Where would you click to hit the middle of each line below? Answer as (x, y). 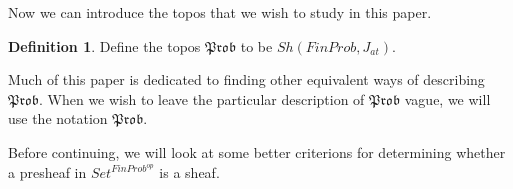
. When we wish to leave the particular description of (202, 98)
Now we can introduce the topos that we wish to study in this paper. (220, 12)
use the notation (58, 118)
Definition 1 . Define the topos (104, 45)
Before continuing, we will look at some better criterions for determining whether (257, 151)
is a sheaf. (189, 171)
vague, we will (447, 98)
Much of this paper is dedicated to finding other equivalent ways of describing (246, 79)
